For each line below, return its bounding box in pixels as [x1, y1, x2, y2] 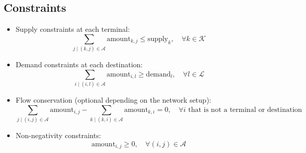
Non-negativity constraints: [15, 129, 101, 140]
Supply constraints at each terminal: [15, 24, 130, 34]
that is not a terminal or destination [188, 106, 302, 113]
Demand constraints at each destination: [15, 59, 143, 70]
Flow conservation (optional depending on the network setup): [15, 94, 211, 105]
